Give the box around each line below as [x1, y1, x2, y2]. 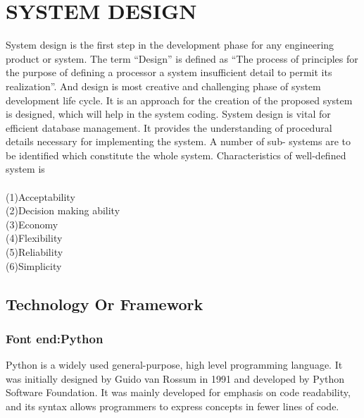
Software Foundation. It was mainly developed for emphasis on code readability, [6, 385, 351, 400]
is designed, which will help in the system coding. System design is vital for [6, 106, 331, 121]
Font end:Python [6, 329, 103, 347]
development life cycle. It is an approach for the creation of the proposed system [6, 92, 353, 107]
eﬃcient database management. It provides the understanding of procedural [6, 120, 332, 135]
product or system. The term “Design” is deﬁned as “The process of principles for [6, 51, 358, 66]
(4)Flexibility [6, 230, 63, 245]
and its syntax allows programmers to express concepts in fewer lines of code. [6, 399, 339, 413]
